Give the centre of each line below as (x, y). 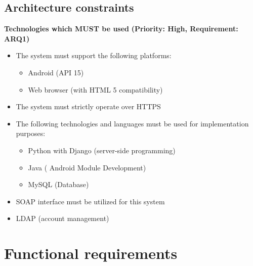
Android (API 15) (56, 72)
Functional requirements (91, 253)
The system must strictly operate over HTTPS (88, 106)
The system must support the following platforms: (94, 55)
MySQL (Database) (58, 184)
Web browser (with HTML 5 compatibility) (95, 89)
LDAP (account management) (62, 218)
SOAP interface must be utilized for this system (90, 201)
